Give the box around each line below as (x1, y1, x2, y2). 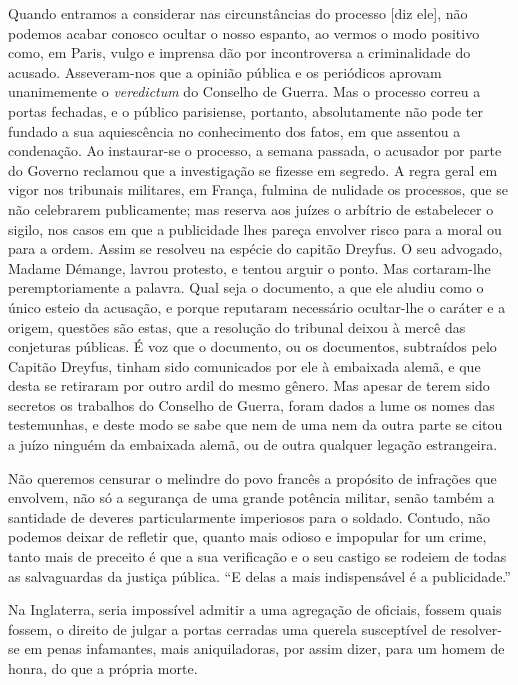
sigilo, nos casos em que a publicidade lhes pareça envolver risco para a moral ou (8, 218, 502, 239)
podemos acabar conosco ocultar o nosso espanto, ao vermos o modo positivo (8, 22, 480, 43)
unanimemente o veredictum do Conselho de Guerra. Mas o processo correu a (8, 81, 481, 102)
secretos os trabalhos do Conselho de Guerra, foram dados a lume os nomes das (8, 394, 495, 415)
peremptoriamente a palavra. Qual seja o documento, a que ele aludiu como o (8, 277, 484, 298)
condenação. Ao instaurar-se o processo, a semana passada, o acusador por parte (8, 140, 502, 161)
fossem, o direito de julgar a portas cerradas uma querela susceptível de (8, 618, 446, 639)
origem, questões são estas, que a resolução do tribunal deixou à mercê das (8, 316, 466, 337)
